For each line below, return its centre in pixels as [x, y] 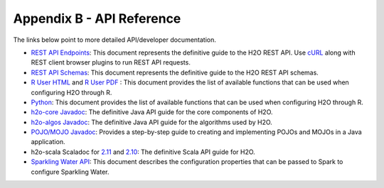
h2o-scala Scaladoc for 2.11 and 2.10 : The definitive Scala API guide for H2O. [143, 152]
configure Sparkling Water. [70, 172]
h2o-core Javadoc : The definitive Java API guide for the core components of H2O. [152, 112]
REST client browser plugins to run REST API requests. [111, 62]
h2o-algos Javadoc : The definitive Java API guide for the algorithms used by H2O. [152, 122]
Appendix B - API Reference [97, 18]
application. [48, 142]
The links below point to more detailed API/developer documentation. [115, 40]
